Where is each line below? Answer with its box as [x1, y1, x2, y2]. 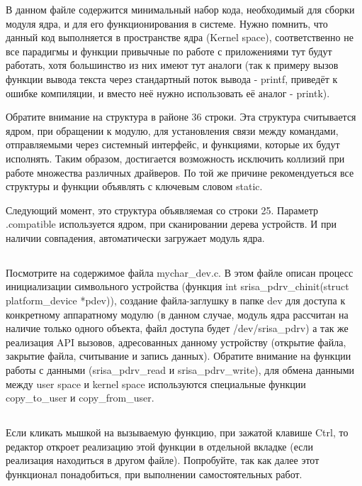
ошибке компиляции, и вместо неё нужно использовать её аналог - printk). [6, 85, 330, 100]
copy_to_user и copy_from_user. [6, 390, 154, 405]
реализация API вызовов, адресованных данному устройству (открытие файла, [6, 334, 346, 349]
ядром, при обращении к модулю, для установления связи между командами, [6, 123, 339, 138]
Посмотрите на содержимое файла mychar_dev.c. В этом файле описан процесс [6, 265, 353, 280]
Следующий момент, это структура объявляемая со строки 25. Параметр [6, 202, 318, 217]
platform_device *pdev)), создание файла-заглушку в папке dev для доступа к [6, 293, 346, 308]
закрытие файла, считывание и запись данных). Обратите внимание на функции [6, 348, 351, 363]
